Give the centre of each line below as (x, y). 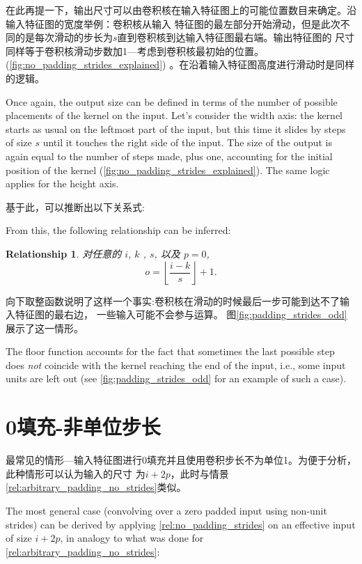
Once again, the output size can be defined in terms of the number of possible (172, 101)
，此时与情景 (199, 473)
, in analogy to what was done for (132, 538)
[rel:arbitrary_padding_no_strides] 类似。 (96, 487)
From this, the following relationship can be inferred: (118, 230)
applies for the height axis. (62, 183)
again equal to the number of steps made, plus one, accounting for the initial (169, 156)
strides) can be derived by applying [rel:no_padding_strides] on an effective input (181, 524)
